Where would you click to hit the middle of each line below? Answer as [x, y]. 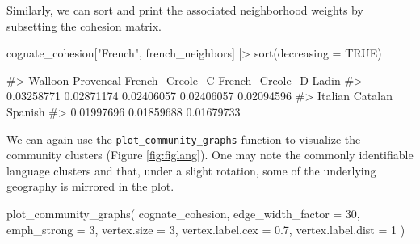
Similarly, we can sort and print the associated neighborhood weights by [185, 10]
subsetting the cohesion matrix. [84, 25]
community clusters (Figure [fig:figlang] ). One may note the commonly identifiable [210, 155]
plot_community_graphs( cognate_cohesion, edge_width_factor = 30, [183, 213]
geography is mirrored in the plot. [90, 186]
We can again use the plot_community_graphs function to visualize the [184, 139]
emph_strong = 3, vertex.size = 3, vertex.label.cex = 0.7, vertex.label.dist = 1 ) [206, 229]
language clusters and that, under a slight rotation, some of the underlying [191, 170]
